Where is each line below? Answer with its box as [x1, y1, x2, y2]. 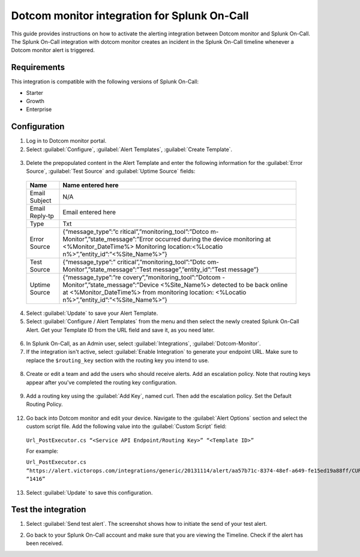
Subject [29, 196, 52, 204]
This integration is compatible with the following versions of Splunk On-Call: [11, 78, 199, 85]
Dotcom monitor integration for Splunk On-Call [11, 9, 249, 22]
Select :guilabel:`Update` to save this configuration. [26, 489, 153, 496]
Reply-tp [29, 212, 54, 220]
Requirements [11, 62, 65, 73]
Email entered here [62, 207, 116, 216]
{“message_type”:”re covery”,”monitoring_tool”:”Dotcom [62, 273, 221, 281]
